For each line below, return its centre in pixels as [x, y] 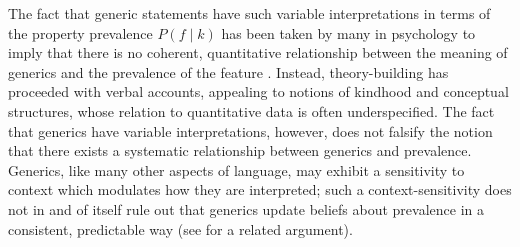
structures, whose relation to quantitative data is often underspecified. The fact [251, 110]
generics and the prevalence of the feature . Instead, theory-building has [228, 71]
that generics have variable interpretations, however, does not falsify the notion [250, 130]
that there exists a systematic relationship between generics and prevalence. [240, 150]
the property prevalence [80, 32]
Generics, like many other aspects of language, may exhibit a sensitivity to [236, 169]
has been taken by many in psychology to [348, 32]
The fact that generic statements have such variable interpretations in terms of [249, 13]
